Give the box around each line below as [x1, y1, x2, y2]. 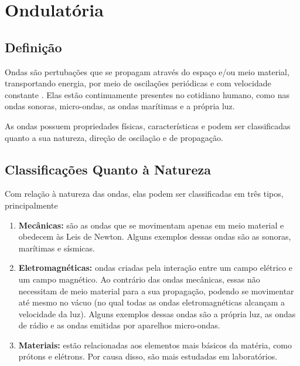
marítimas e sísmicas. [18, 241, 95, 254]
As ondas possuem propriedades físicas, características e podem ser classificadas [5, 119, 291, 132]
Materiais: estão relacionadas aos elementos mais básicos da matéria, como [18, 338, 292, 351]
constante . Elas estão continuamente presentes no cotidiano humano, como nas [5, 88, 289, 100]
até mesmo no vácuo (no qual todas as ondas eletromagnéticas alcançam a [18, 296, 285, 308]
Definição [5, 38, 62, 56]
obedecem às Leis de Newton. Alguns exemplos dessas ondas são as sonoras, [18, 230, 291, 243]
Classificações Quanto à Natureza [5, 160, 211, 178]
